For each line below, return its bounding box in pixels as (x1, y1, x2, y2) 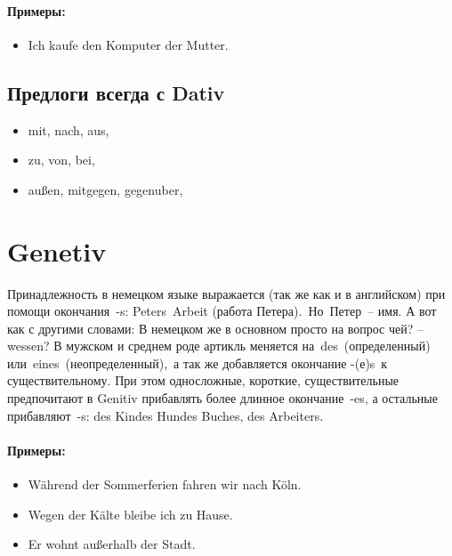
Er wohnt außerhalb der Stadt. (28, 535, 196, 553)
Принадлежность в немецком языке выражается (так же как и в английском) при (7, 284, 446, 302)
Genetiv (7, 232, 107, 269)
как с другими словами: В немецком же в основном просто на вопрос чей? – (7, 318, 424, 337)
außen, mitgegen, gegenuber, (28, 180, 183, 198)
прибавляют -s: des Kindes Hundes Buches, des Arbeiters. (7, 406, 324, 424)
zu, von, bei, (28, 150, 95, 169)
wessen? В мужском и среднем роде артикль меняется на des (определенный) (7, 336, 431, 355)
